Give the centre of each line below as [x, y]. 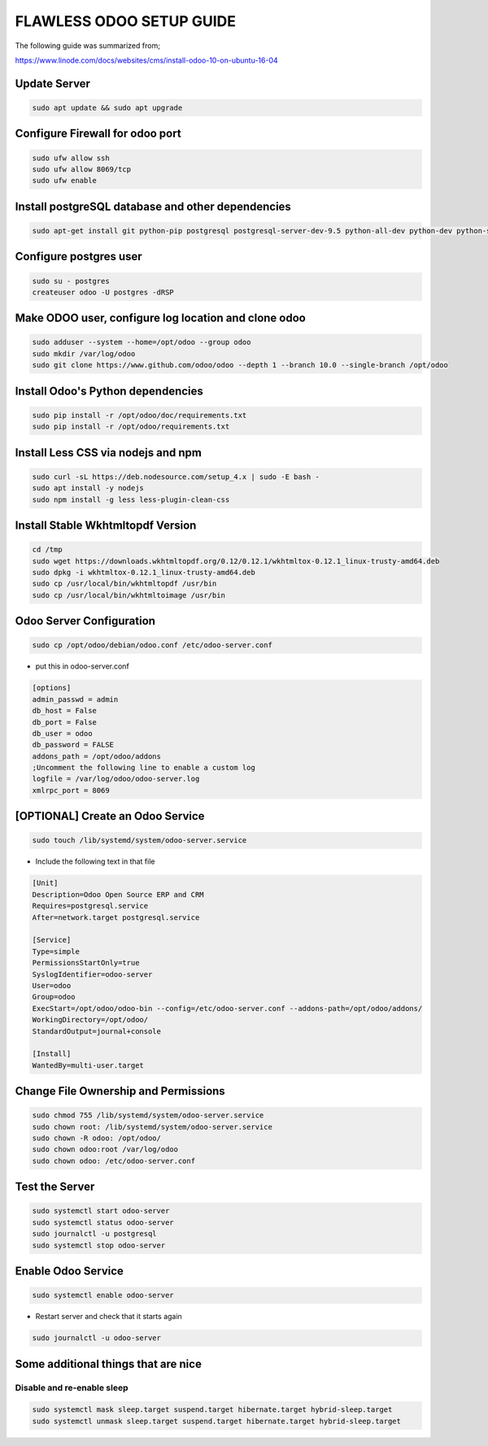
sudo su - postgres [71, 281]
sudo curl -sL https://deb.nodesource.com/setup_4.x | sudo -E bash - [176, 477]
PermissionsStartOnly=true [86, 963]
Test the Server [55, 1187]
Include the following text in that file [95, 861]
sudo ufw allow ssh [71, 158]
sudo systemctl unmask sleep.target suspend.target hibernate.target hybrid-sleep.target [217, 1421]
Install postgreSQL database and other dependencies [153, 206]
